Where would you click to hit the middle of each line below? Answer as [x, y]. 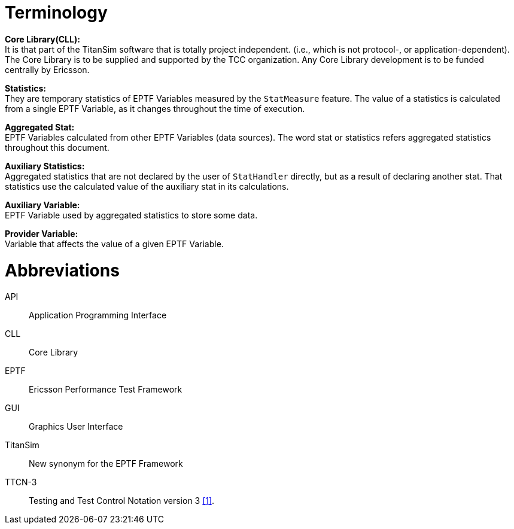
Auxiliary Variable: [42, 205]
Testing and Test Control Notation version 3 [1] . [122, 501]
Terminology [56, 13]
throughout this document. [57, 147]
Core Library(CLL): [42, 39]
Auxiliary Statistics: [45, 166]
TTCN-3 [21, 482]
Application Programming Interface [98, 315]
